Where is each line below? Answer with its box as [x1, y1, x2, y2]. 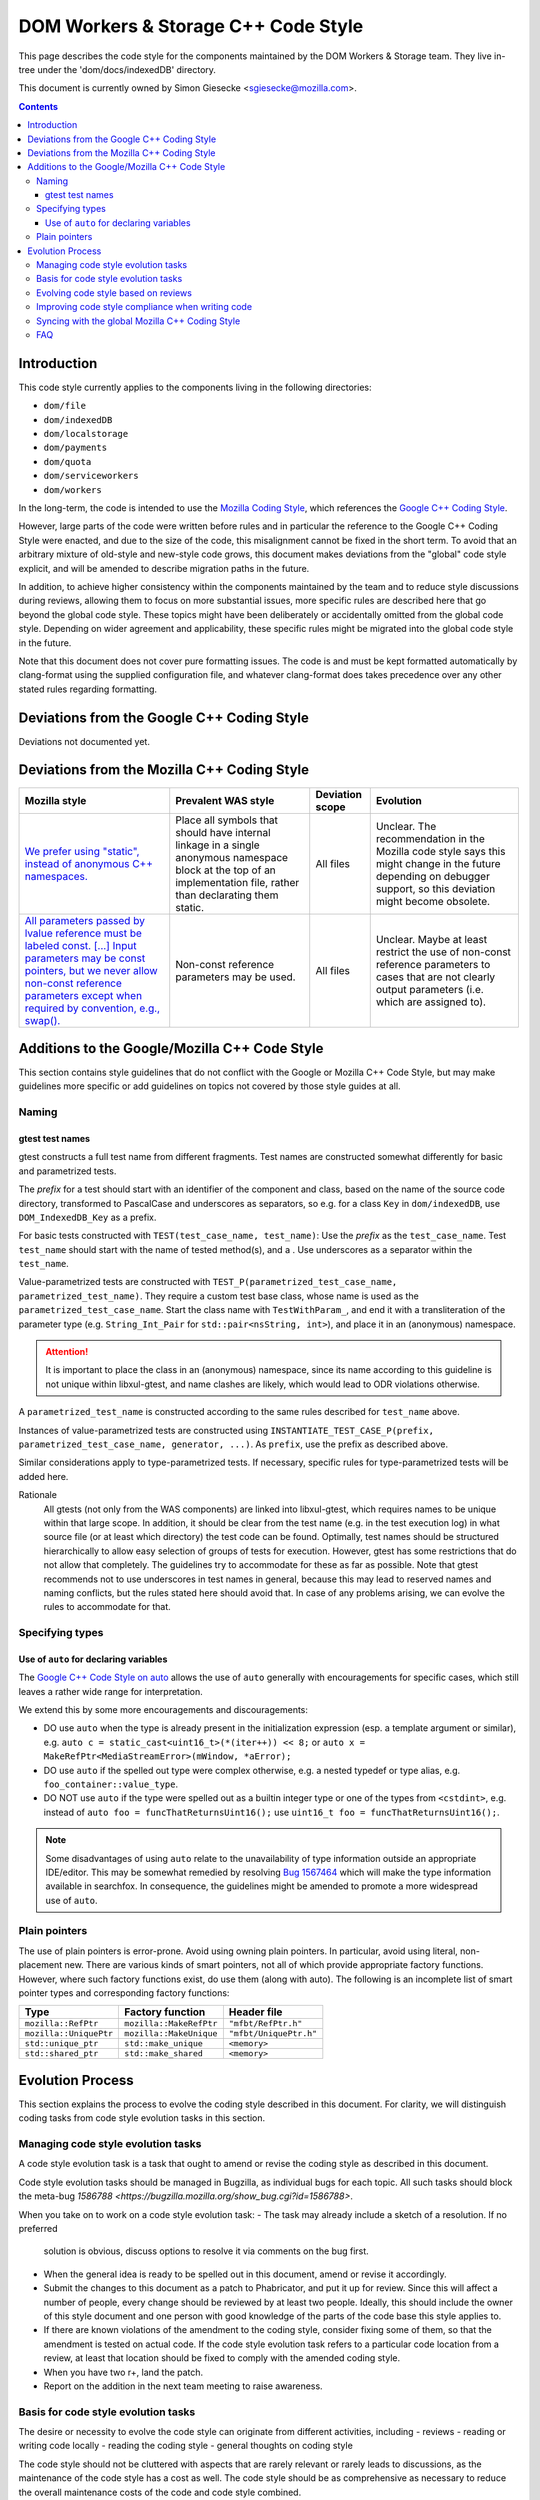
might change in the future [375, 856, 501, 870]
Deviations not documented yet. [18, 735, 150, 747]
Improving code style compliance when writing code [36, 301, 253, 313]
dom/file [43, 400, 87, 412]
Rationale [18, 1489, 57, 1501]
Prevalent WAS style [175, 793, 275, 807]
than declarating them [175, 888, 279, 902]
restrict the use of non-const [375, 945, 512, 959]
